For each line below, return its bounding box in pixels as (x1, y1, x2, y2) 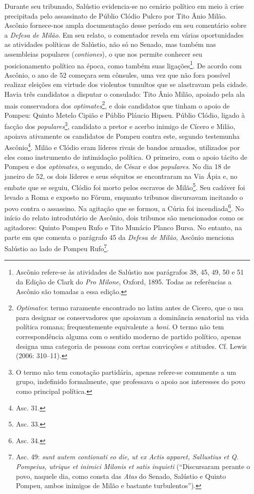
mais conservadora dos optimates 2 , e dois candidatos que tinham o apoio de (4, 99, 230, 110)
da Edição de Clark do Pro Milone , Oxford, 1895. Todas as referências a (16, 277, 232, 287)
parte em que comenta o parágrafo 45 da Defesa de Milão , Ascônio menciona (4, 232, 234, 242)
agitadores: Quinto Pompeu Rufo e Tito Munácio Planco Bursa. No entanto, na (4, 222, 242, 232)
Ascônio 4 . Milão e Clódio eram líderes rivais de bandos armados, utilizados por (4, 141, 240, 152)
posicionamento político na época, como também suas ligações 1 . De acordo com (4, 59, 242, 70)
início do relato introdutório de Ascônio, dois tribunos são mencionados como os (4, 213, 244, 223)
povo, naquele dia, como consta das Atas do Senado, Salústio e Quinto (16, 471, 226, 481)
